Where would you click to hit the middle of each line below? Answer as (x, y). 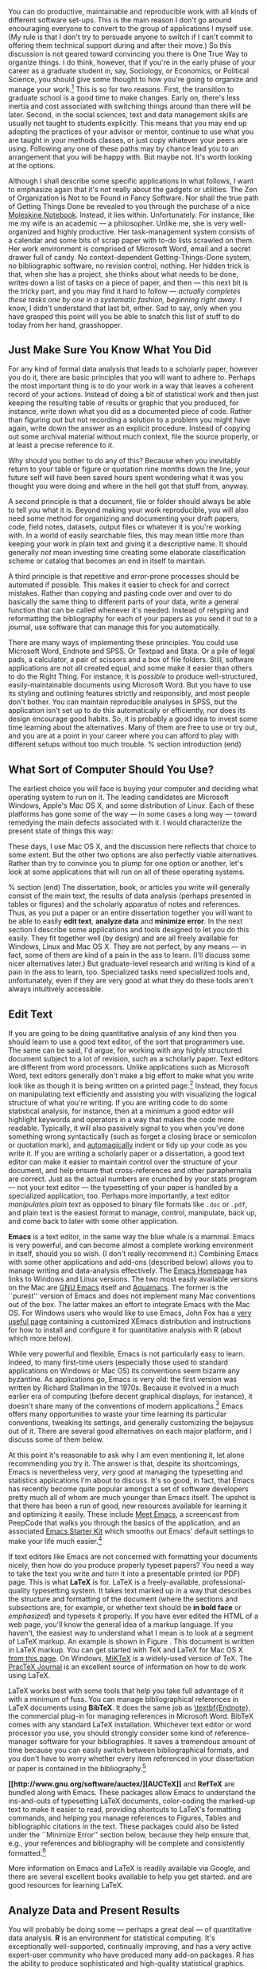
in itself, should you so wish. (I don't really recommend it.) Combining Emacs (133, 1253)
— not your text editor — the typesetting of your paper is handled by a (123, 1187)
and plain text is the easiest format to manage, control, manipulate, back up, (133, 1212)
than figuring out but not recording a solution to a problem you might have (129, 420)
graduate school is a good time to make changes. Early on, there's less (124, 97)
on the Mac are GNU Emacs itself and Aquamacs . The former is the (118, 1287)
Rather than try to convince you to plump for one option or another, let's (126, 864)
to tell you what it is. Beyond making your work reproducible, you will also (128, 510)
